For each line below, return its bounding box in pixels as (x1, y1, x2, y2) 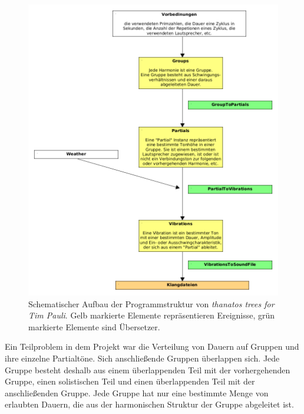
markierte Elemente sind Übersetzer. (28, 320, 160, 333)
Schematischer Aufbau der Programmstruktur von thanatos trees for (28, 297, 275, 310)
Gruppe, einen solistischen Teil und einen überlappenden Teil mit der (5, 375, 255, 387)
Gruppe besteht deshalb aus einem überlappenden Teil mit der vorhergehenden (5, 363, 290, 376)
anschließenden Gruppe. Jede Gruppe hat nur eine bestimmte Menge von (5, 386, 269, 399)
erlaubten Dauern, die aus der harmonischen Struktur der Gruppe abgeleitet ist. (5, 398, 294, 410)
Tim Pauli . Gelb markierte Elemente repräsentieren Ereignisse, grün (28, 309, 275, 321)
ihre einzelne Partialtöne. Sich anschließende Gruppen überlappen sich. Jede (5, 351, 280, 364)
